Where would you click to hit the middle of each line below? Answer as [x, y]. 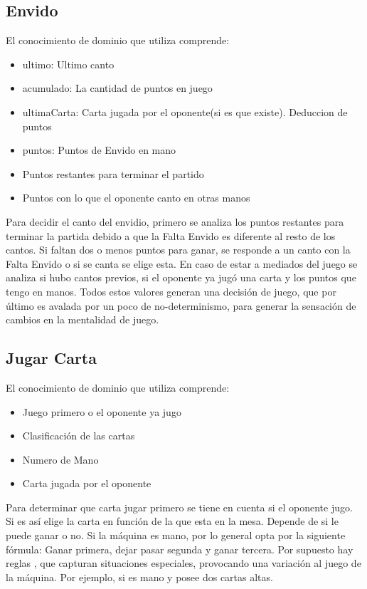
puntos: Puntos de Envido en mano [99, 150]
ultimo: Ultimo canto [68, 64]
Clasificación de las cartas [79, 436]
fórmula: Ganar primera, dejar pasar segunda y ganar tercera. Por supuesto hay [180, 549]
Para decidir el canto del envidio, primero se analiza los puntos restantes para [175, 221]
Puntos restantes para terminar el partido [113, 173]
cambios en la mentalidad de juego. [83, 319]
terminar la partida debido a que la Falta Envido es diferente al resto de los [171, 235]
